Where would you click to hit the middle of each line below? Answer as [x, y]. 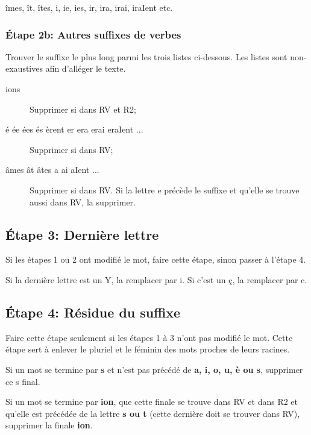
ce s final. [23, 381]
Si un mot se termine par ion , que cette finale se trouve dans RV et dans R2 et [152, 402]
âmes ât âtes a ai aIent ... [52, 170]
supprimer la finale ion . [49, 425]
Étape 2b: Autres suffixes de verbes [93, 34]
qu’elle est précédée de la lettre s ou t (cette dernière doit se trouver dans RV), [153, 413]
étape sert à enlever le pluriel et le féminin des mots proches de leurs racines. [148, 349]
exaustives [24, 68]
